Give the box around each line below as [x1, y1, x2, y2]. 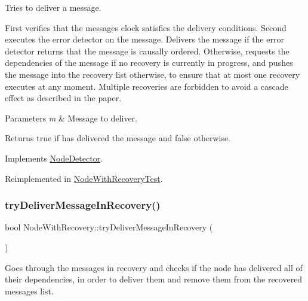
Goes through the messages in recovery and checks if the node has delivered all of [5, 261, 303, 273]
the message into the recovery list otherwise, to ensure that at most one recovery [5, 68, 300, 80]
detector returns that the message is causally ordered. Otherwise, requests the [5, 44, 289, 57]
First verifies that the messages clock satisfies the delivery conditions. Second [5, 21, 287, 34]
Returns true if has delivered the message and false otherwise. [5, 132, 231, 144]
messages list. [5, 284, 54, 297]
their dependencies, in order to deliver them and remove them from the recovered [5, 273, 303, 285]
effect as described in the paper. [5, 92, 122, 104]
